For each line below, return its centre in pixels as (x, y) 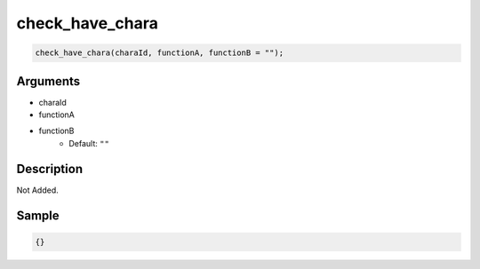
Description (50, 169)
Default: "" (89, 143)
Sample (38, 215)
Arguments (48, 81)
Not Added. (38, 190)
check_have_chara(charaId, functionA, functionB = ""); (160, 53)
